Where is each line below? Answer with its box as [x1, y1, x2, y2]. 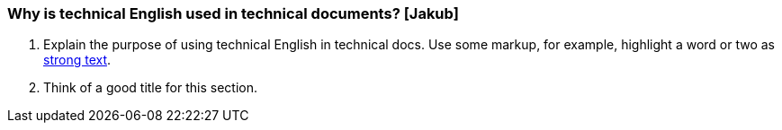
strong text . [43, 52, 112, 68]
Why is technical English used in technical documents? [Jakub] [7, 4, 460, 22]
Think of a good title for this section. [43, 80, 258, 96]
